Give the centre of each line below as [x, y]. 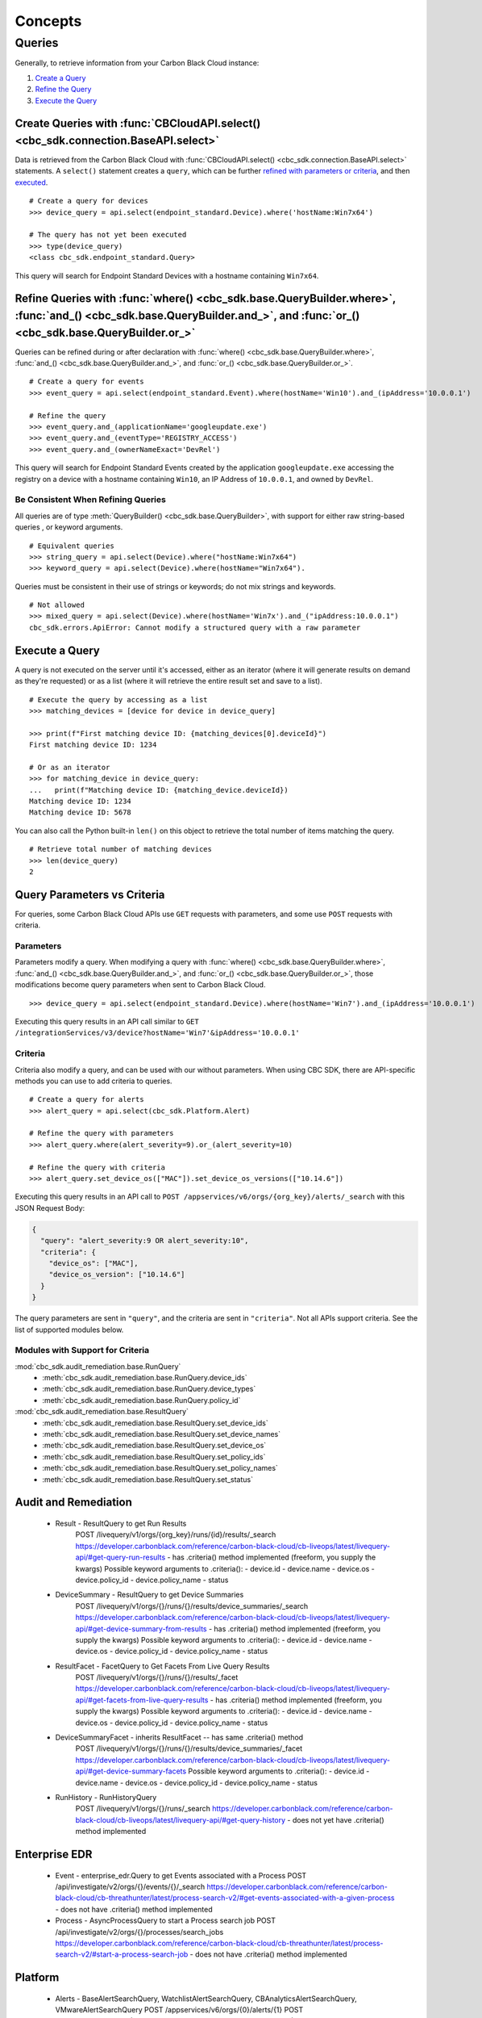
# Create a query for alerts [87, 1099]
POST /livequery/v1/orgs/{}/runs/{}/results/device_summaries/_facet [189, 1748]
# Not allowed [57, 605]
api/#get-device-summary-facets [131, 1771]
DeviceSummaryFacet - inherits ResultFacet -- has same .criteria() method [179, 1737]
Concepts [48, 21]
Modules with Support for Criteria [82, 1350]
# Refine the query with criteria [97, 1167]
